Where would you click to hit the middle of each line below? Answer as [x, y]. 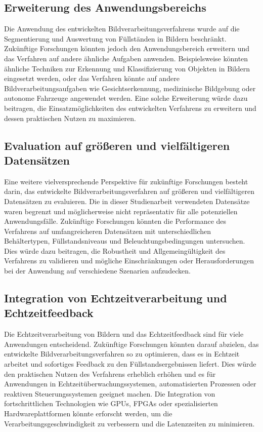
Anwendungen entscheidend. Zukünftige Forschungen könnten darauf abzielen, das [131, 344]
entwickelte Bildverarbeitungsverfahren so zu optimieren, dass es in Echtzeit [122, 354]
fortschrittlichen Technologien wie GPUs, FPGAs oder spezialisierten [111, 403]
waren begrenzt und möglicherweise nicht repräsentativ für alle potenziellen [121, 211]
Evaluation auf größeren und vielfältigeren [117, 145]
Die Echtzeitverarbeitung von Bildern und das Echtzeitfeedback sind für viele [124, 334]
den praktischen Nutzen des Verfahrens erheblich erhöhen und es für [110, 374]
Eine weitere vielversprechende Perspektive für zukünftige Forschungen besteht [126, 181]
